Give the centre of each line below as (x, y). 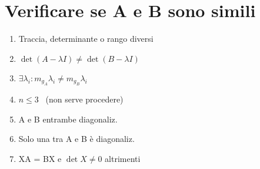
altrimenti (123, 158)
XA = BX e (40, 158)
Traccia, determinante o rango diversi (86, 39)
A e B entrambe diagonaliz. (68, 119)
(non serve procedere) (84, 99)
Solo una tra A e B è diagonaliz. (76, 139)
